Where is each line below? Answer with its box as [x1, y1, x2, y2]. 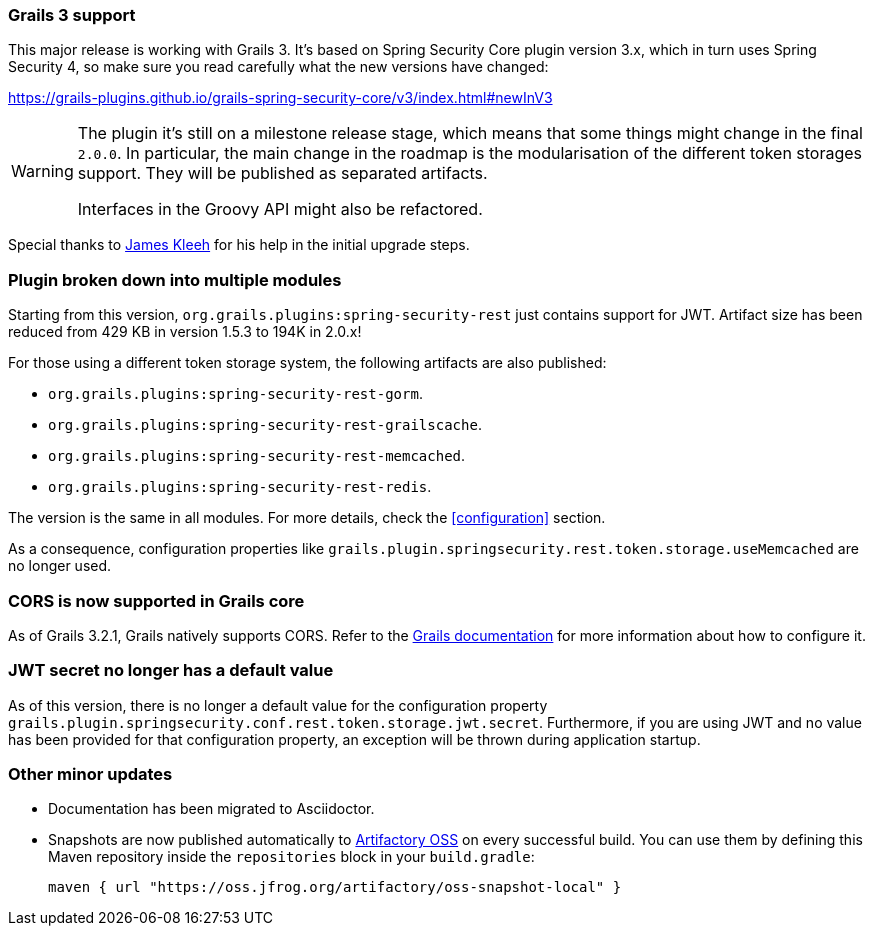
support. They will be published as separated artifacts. [77, 163, 488, 184]
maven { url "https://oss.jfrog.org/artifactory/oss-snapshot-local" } [48, 879, 622, 896]
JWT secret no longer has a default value [8, 660, 334, 681]
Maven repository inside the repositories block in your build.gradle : [48, 848, 535, 866]
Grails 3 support [8, 5, 136, 25]
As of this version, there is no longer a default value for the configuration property [8, 696, 548, 714]
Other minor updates [8, 764, 173, 784]
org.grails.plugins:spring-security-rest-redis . [48, 478, 432, 496]
